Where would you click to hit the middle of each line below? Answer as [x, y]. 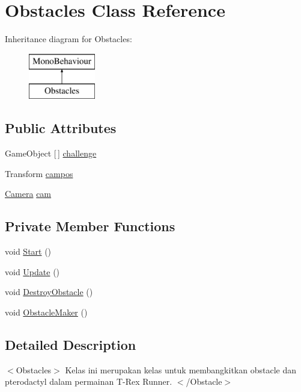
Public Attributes [61, 128]
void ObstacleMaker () [46, 312]
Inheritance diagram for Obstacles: [68, 39]
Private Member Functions [90, 226]
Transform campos [39, 173]
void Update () [32, 271]
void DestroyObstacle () [49, 292]
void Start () [28, 251]
